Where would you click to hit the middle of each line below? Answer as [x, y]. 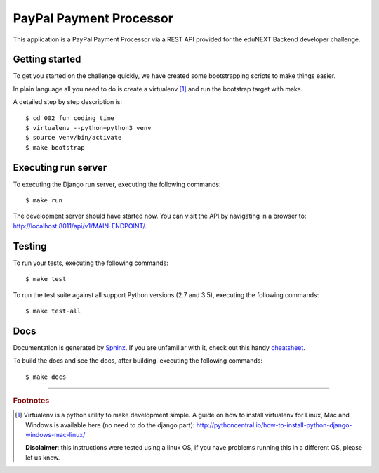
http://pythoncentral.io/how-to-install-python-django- [274, 425]
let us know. [43, 458]
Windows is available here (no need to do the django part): [110, 425]
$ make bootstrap [55, 147]
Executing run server [60, 168]
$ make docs [46, 377]
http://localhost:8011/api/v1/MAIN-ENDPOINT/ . [80, 226]
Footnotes [31, 401]
